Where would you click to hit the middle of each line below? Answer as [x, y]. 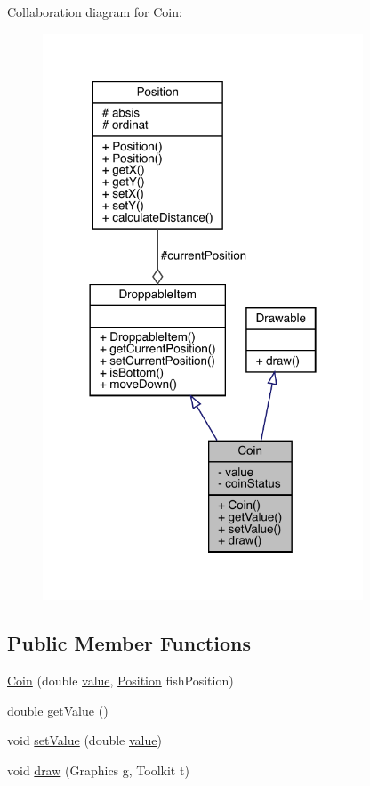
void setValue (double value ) [84, 740]
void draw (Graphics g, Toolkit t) [98, 770]
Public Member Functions [129, 643]
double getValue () [58, 710]
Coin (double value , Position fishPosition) [121, 681]
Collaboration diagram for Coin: [95, 12]
